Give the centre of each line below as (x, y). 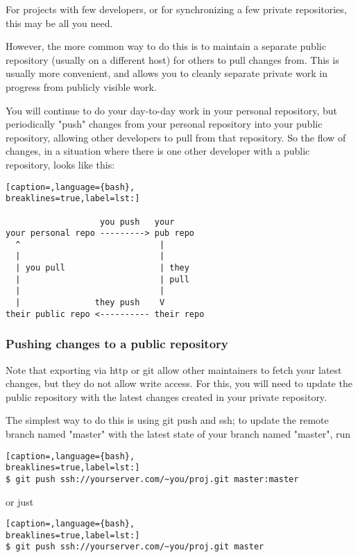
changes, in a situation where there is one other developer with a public (158, 151)
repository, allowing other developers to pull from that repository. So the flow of (176, 137)
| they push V (90, 303)
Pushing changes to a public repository (117, 344)
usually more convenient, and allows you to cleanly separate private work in (167, 73)
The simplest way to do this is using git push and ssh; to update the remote (167, 420)
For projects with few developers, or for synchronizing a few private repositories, (176, 9)
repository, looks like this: (60, 164)
